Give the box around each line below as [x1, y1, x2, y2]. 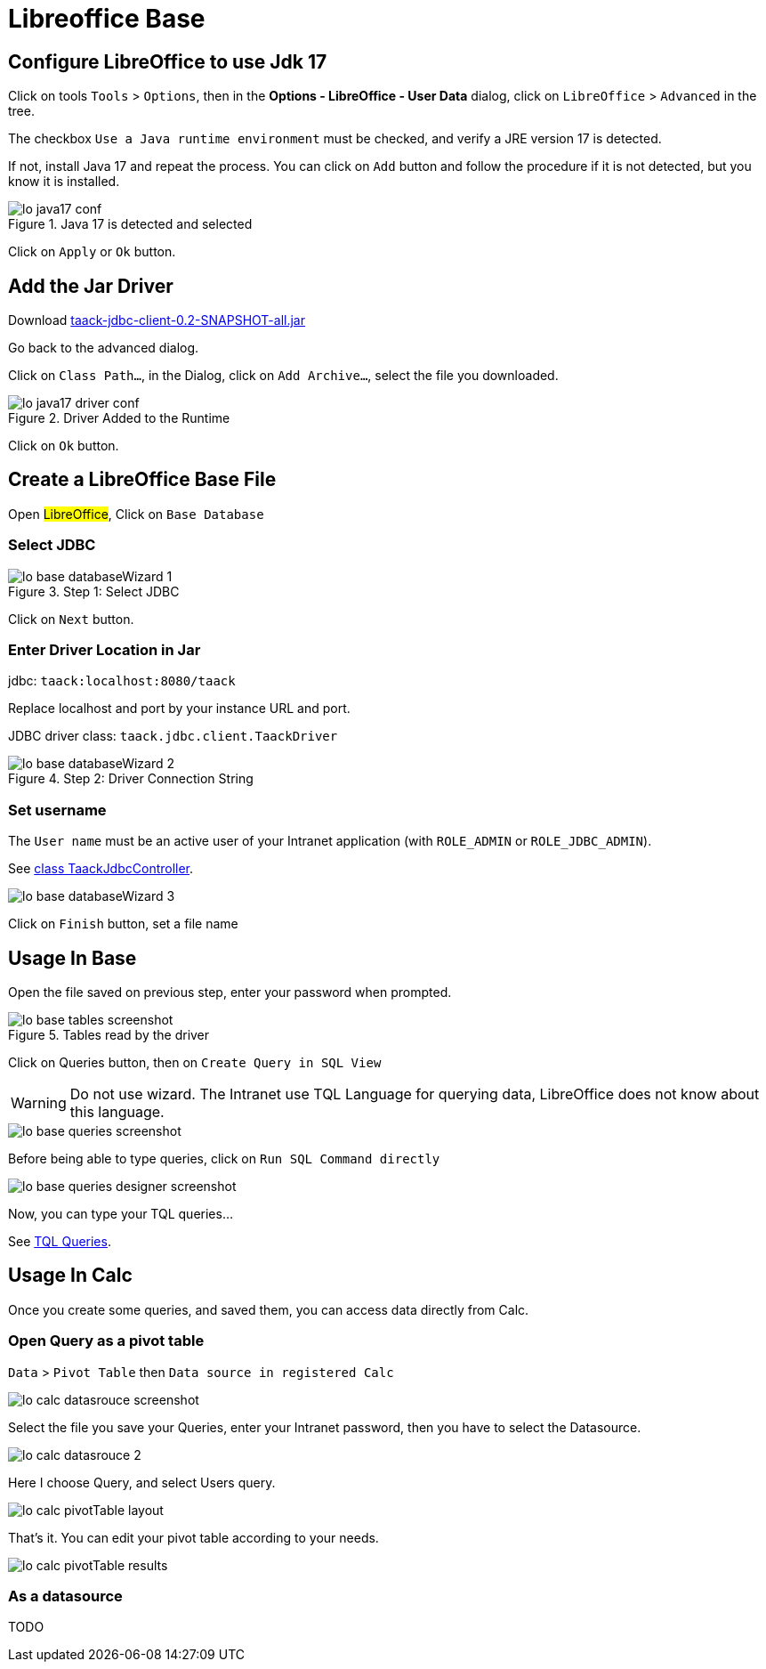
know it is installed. [8, 174, 120, 190]
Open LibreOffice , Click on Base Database [8, 506, 264, 522]
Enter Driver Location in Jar [8, 640, 201, 659]
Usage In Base [8, 946, 137, 969]
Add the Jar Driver [8, 274, 173, 297]
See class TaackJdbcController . [8, 861, 194, 877]
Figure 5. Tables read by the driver [8, 1026, 210, 1042]
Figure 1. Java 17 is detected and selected [8, 216, 253, 232]
